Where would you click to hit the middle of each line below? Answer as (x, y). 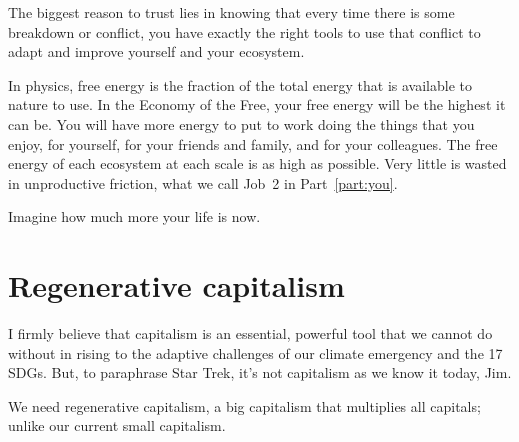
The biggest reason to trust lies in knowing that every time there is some (231, 12)
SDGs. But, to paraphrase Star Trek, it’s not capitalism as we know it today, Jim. (260, 372)
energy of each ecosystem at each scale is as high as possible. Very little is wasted (257, 163)
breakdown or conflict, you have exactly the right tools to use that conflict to (244, 31)
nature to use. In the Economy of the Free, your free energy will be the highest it (257, 104)
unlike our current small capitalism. (117, 425)
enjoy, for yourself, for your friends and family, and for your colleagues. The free (253, 143)
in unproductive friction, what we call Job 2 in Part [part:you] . (203, 182)
